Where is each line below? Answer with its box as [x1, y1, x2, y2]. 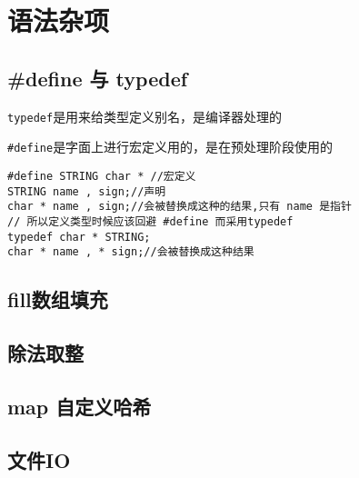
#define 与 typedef [7, 64, 188, 92]
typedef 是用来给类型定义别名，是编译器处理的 [7, 106, 283, 125]
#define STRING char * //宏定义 [7, 169, 196, 183]
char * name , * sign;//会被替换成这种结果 [7, 245, 254, 259]
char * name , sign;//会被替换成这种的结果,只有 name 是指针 [7, 200, 352, 214]
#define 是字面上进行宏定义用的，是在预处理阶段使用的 [7, 137, 334, 156]
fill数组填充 [7, 285, 108, 314]
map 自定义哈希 [7, 392, 152, 420]
